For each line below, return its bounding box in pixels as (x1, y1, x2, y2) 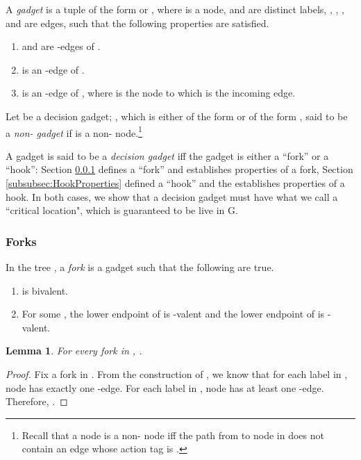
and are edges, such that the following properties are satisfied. (6, 15, 269, 30)
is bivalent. (22, 283, 68, 297)
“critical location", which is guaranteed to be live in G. (6, 203, 238, 217)
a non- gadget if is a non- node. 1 (6, 123, 142, 140)
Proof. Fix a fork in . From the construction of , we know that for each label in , (6, 366, 348, 381)
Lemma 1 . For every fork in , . (6, 343, 142, 358)
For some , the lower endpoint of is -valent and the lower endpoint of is (22, 306, 325, 321)
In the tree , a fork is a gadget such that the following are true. (6, 260, 274, 274)
